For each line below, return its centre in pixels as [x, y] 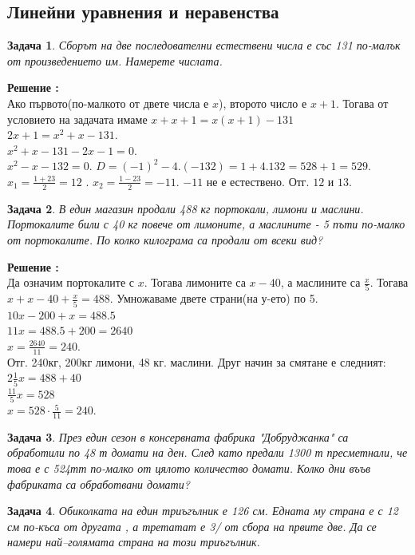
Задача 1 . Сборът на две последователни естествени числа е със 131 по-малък [204, 45]
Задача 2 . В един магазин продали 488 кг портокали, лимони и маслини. [186, 208]
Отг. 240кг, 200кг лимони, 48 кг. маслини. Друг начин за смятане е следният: [197, 361]
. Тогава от [362, 103]
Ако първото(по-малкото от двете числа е [108, 103]
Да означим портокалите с [71, 282]
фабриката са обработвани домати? [99, 484]
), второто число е [263, 103]
